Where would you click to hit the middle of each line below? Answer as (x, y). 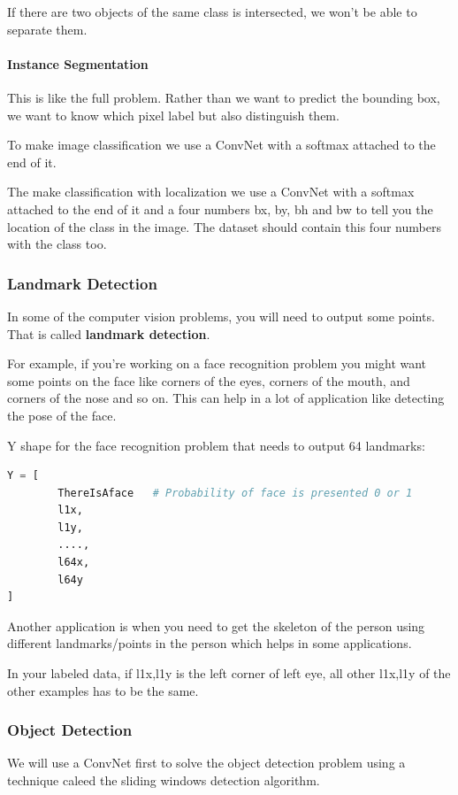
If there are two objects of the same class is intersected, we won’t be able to (212, 12)
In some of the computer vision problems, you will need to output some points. (221, 316)
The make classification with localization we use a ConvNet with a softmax (211, 192)
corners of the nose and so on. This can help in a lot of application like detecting (226, 398)
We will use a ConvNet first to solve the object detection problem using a (206, 763)
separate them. (47, 29)
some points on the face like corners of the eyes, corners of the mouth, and (209, 380)
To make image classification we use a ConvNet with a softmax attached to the (221, 145)
